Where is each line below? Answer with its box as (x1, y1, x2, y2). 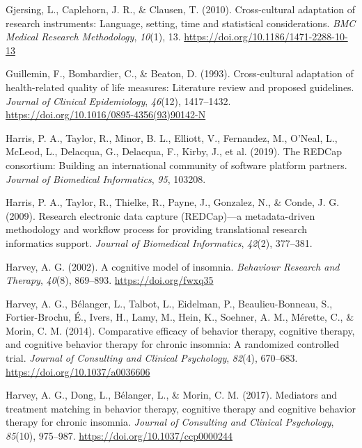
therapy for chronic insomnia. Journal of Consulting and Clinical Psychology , (6, 415, 334, 429)
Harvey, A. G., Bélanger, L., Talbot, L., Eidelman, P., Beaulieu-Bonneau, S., (6, 296, 333, 310)
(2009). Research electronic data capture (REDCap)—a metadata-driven (6, 208, 315, 223)
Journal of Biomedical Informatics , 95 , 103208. (6, 171, 206, 186)
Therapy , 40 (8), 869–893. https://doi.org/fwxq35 (6, 273, 214, 287)
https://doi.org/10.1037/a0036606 (6, 364, 150, 378)
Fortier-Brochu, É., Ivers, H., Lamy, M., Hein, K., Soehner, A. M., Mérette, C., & (6, 310, 354, 324)
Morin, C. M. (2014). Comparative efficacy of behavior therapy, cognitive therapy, (6, 323, 355, 337)
